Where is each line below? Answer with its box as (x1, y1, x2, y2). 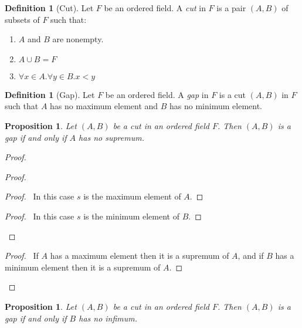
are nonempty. (52, 33, 104, 45)
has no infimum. (79, 312, 138, 324)
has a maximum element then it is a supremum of (50, 249, 229, 262)
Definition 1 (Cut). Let (5, 2, 94, 13)
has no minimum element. (169, 100, 262, 112)
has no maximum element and (50, 100, 158, 112)
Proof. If (5, 249, 39, 262)
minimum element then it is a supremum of (5, 261, 161, 273)
